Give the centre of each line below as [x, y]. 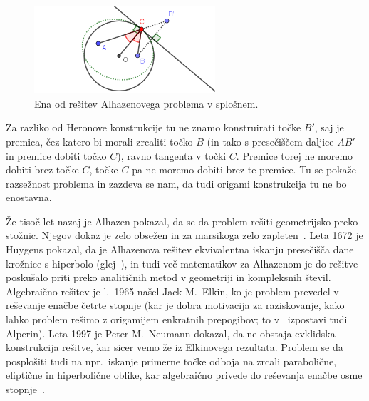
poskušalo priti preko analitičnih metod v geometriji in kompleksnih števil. [168, 277]
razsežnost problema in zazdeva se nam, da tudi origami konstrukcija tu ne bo [176, 183]
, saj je [329, 127]
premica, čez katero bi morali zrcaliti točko [99, 141]
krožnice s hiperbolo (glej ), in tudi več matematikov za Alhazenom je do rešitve [182, 263]
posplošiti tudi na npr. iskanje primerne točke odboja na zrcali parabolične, [171, 361]
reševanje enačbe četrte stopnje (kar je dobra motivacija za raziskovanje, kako [175, 305]
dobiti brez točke [42, 169]
